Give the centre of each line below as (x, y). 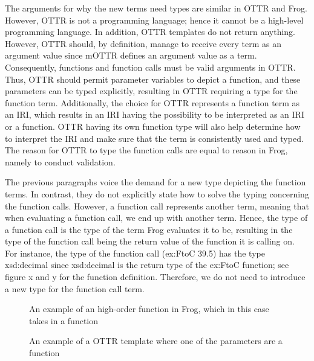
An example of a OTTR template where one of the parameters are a (156, 341)
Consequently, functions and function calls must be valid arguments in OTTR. (150, 67)
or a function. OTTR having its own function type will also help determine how (153, 126)
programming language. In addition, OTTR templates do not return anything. (150, 32)
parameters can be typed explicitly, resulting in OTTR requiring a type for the (151, 91)
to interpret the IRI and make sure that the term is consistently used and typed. (154, 138)
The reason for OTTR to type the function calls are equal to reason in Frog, (146, 150)
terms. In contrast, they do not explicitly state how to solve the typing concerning (157, 193)
